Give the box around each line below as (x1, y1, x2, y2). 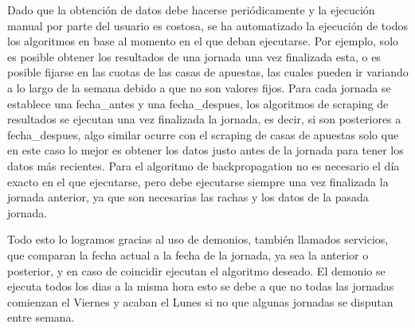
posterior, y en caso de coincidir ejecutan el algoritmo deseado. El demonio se (7, 262, 386, 279)
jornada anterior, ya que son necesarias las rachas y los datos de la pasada (7, 189, 369, 205)
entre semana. (7, 309, 75, 326)
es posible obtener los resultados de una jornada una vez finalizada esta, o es (7, 48, 381, 64)
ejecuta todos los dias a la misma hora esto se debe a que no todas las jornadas (7, 278, 394, 295)
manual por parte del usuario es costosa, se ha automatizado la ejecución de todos (7, 17, 408, 33)
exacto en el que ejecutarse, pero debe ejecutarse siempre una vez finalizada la (7, 173, 389, 189)
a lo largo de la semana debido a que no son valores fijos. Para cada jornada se (7, 79, 391, 96)
